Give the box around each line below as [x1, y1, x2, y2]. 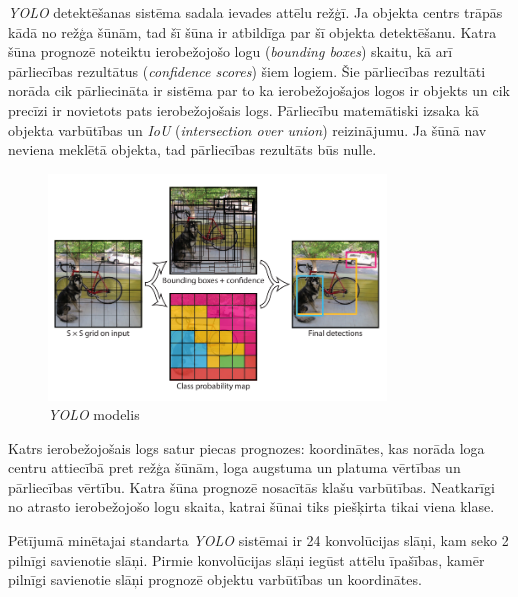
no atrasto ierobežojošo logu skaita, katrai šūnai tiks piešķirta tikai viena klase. [8, 496, 495, 517]
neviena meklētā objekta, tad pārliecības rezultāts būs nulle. [8, 139, 377, 160]
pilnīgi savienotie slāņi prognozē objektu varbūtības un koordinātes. [8, 569, 422, 590]
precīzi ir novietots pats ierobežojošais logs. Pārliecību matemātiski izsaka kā [8, 99, 480, 120]
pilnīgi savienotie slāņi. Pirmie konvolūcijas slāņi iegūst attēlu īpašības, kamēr [8, 549, 485, 570]
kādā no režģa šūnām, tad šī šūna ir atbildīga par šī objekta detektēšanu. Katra [8, 21, 497, 42]
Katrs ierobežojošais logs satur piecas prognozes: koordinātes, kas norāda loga [8, 437, 485, 458]
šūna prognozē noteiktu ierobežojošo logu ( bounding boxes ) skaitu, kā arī [8, 41, 453, 62]
